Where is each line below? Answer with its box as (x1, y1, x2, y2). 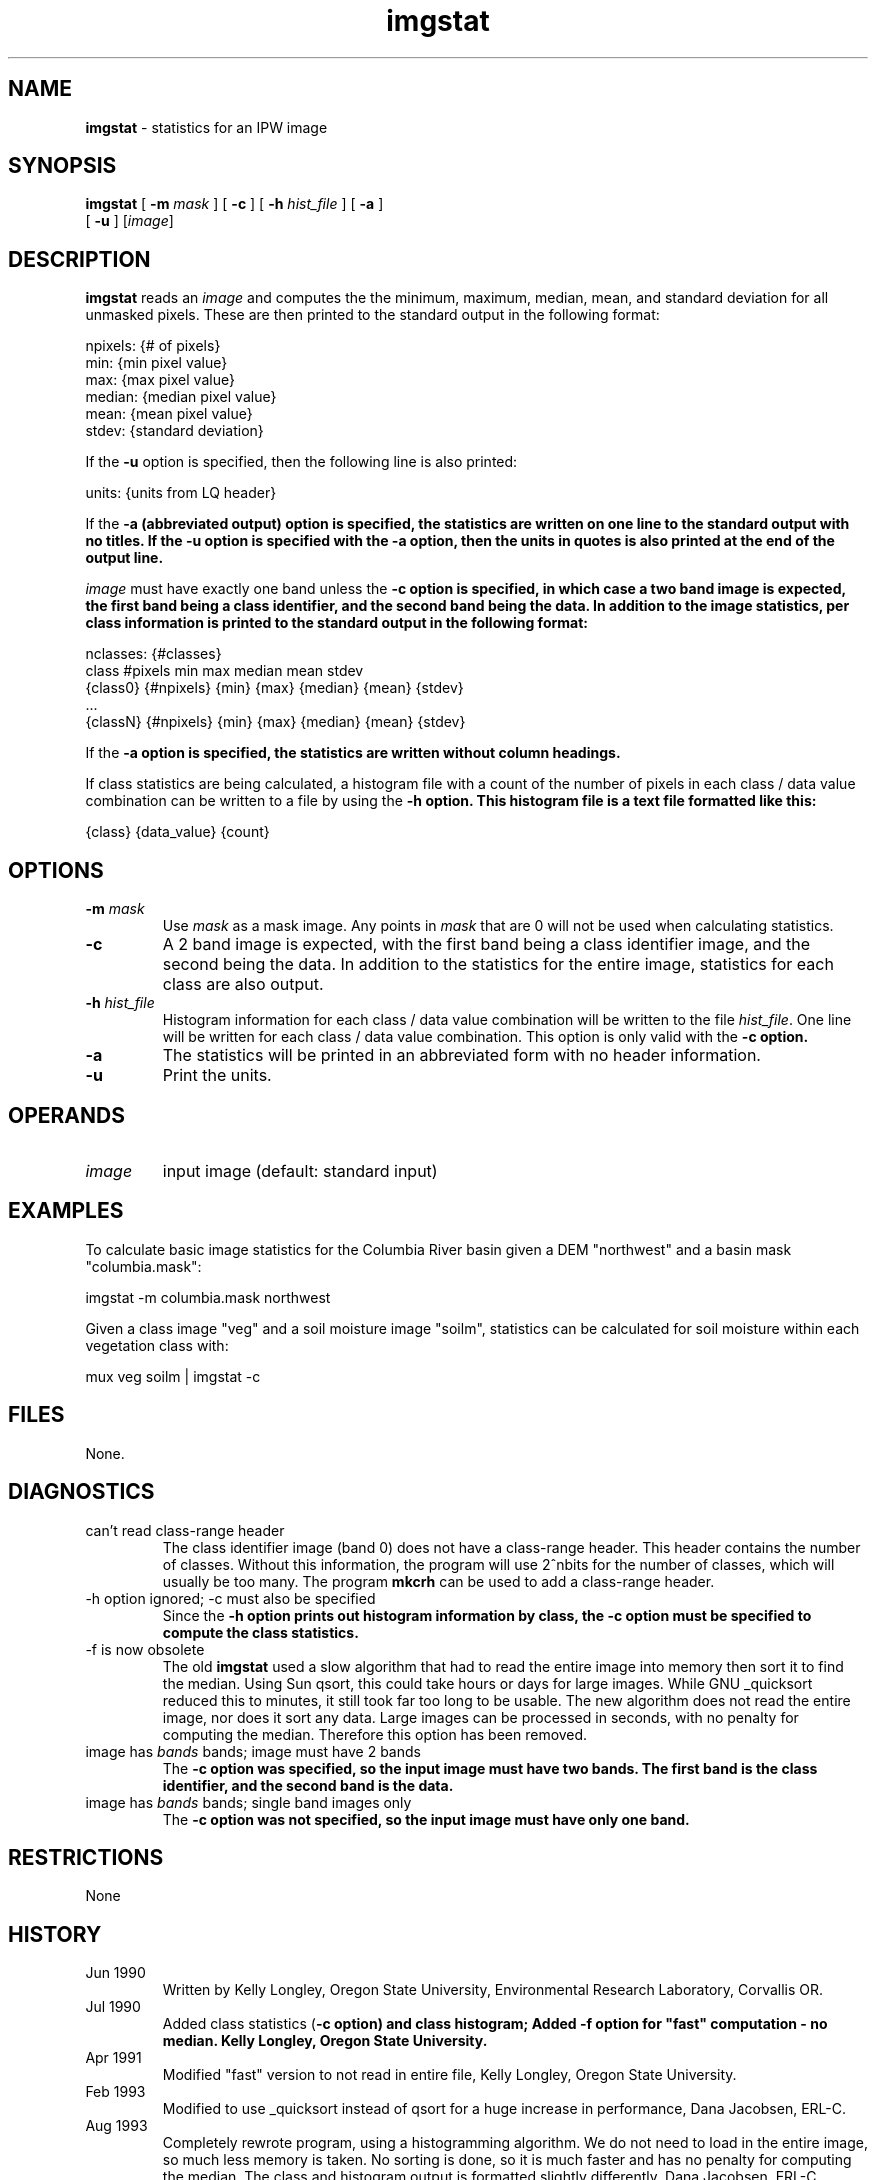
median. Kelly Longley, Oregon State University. (162, 2032, 488, 2050)
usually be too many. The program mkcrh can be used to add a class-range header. (162, 1572, 715, 1590)
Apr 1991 (85, 2049, 142, 2067)
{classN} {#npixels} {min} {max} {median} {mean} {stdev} (85, 713, 466, 731)
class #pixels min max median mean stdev (85, 662, 364, 680)
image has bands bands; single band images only (85, 1793, 412, 1811)
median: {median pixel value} (85, 388, 277, 406)
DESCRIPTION (8, 246, 151, 272)
